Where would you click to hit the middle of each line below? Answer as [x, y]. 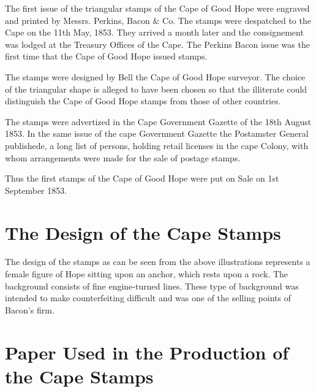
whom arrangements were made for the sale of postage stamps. [123, 157]
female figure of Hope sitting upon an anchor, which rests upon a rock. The [147, 274]
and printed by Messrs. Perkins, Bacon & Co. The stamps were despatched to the [158, 20]
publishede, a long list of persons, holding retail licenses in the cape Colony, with [157, 145]
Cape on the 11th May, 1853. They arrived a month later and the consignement [154, 32]
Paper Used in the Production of [147, 352]
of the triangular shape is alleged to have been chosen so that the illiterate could [156, 89]
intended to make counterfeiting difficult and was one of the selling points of [148, 298]
